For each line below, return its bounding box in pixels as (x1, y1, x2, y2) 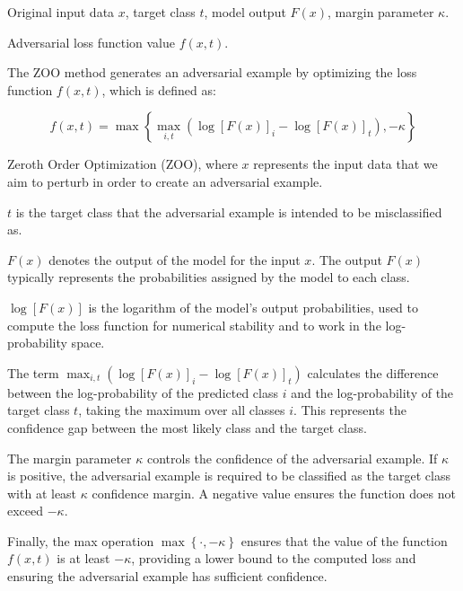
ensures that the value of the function (240, 531, 448, 550)
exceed (7, 501, 44, 520)
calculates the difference (307, 363, 439, 382)
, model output (204, 3, 286, 21)
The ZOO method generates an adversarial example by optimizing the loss (7, 63, 417, 82)
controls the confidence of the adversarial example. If (146, 448, 438, 467)
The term (7, 363, 59, 382)
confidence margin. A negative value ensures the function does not (92, 483, 456, 502)
